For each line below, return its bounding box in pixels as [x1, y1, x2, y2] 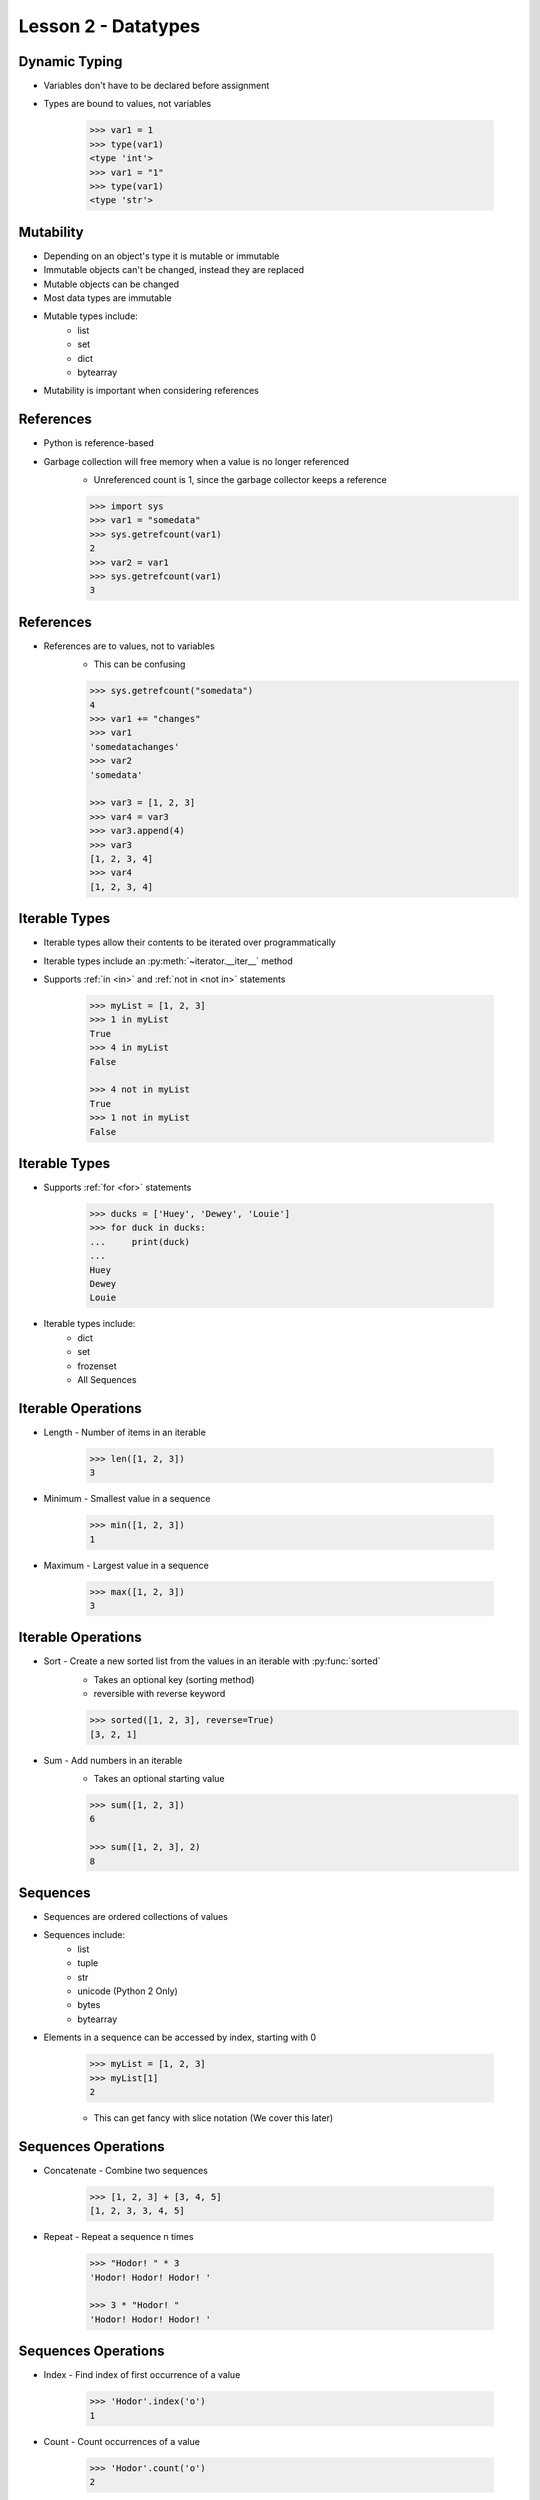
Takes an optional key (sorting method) [93, 1673, 255, 1685]
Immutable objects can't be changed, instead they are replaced [43, 264, 305, 276]
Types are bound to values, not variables [43, 98, 212, 110]
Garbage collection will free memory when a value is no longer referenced [43, 455, 350, 467]
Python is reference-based [43, 437, 155, 449]
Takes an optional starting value [93, 1772, 225, 1784]
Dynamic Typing [18, 53, 123, 70]
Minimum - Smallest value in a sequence [43, 1493, 211, 1505]
